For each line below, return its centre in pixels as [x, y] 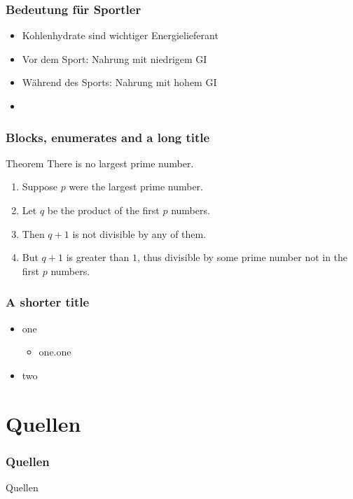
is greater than [98, 257]
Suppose [40, 187]
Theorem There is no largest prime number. [100, 163]
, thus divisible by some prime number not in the [242, 257]
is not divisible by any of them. [139, 233]
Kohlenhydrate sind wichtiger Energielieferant [120, 35]
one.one [55, 352]
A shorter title [48, 302]
